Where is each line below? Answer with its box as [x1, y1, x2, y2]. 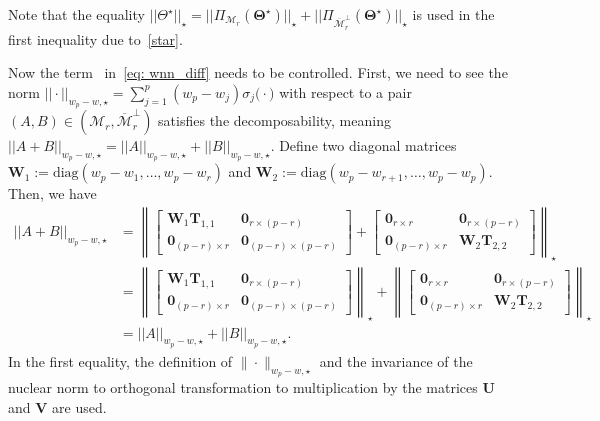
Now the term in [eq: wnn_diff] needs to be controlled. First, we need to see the [8, 62, 508, 83]
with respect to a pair [279, 81, 412, 102]
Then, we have [8, 183, 97, 204]
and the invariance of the [319, 350, 473, 371]
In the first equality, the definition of [8, 350, 233, 371]
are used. [52, 396, 107, 417]
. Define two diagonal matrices [270, 135, 457, 156]
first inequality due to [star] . [8, 28, 183, 49]
